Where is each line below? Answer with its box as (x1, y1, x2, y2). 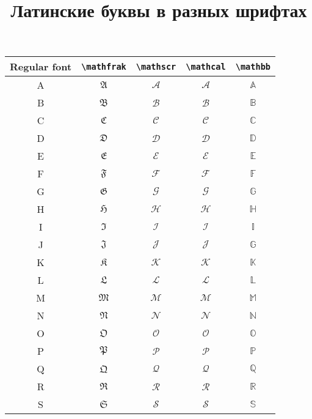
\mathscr (136, 61, 176, 72)
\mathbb (235, 61, 271, 72)
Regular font (10, 59, 72, 74)
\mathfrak (81, 61, 126, 72)
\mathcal (186, 61, 226, 72)
